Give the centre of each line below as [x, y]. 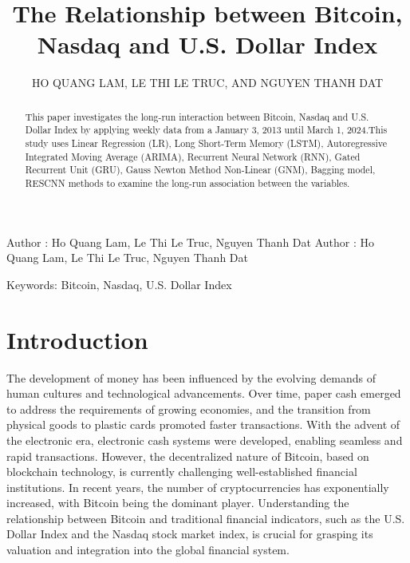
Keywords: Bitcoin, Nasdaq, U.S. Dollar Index [119, 284]
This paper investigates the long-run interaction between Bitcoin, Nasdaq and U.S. [197, 116]
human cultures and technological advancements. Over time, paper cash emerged [204, 393]
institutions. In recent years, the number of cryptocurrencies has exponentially [198, 487]
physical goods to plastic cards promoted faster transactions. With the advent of [203, 424]
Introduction [77, 339]
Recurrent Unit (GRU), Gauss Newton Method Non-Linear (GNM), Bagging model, [200, 170]
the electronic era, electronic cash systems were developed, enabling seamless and [205, 440]
